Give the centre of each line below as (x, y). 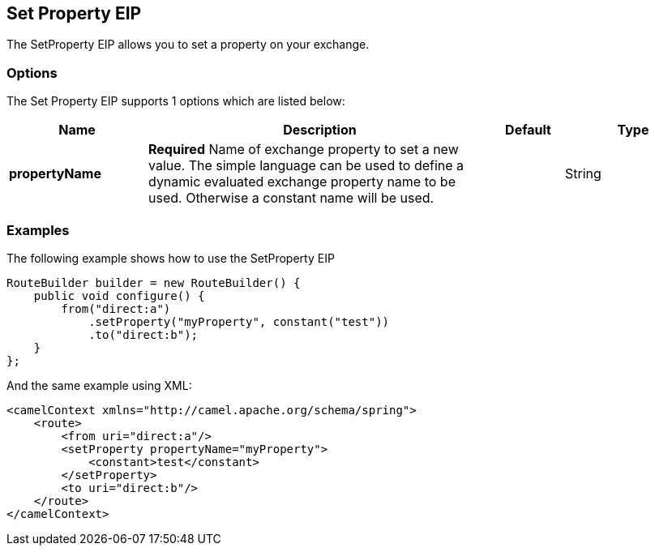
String (583, 174)
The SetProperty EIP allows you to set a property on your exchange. (188, 45)
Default (528, 130)
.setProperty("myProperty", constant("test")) (239, 321)
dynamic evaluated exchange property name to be (302, 182)
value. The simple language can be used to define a (306, 166)
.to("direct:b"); (143, 334)
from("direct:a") (116, 308)
